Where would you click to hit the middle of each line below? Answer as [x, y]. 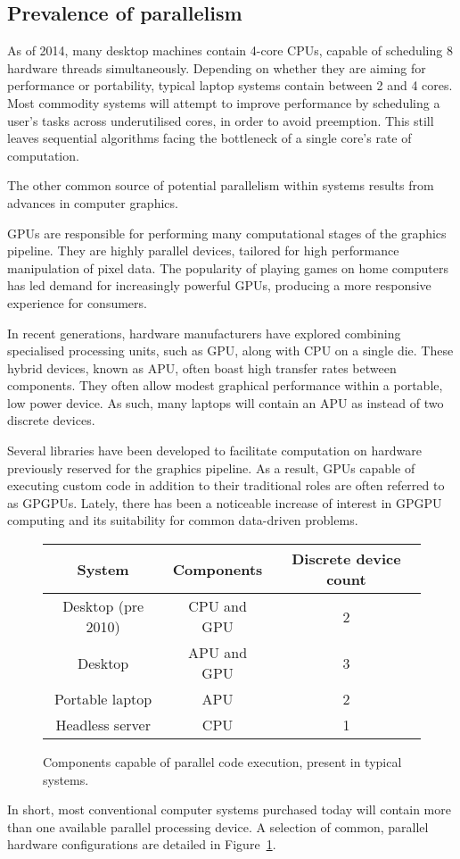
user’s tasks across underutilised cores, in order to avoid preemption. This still [221, 120]
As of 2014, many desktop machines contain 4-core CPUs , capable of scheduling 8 [230, 50]
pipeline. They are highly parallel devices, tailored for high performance [203, 250]
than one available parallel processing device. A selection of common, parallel [218, 826]
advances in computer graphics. [93, 202]
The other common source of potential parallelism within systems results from [221, 185]
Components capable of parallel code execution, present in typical [222, 762]
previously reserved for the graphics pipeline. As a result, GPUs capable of [211, 467]
